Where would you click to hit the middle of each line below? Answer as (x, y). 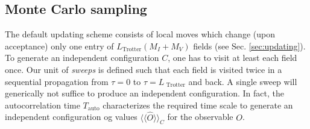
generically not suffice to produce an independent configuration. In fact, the (145, 93)
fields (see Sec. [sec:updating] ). (249, 46)
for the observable (200, 117)
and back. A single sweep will (243, 81)
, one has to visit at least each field (232, 58)
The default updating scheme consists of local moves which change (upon (140, 34)
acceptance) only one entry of (59, 46)
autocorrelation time (43, 105)
